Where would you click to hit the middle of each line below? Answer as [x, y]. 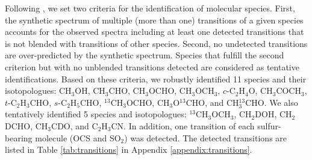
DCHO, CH [27, 125]
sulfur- [269, 125]
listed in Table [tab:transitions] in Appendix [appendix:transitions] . [129, 149]
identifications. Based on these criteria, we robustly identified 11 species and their [156, 78]
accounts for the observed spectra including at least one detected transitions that [154, 32]
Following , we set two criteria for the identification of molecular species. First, [150, 8]
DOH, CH [273, 114]
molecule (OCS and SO [78, 137]
